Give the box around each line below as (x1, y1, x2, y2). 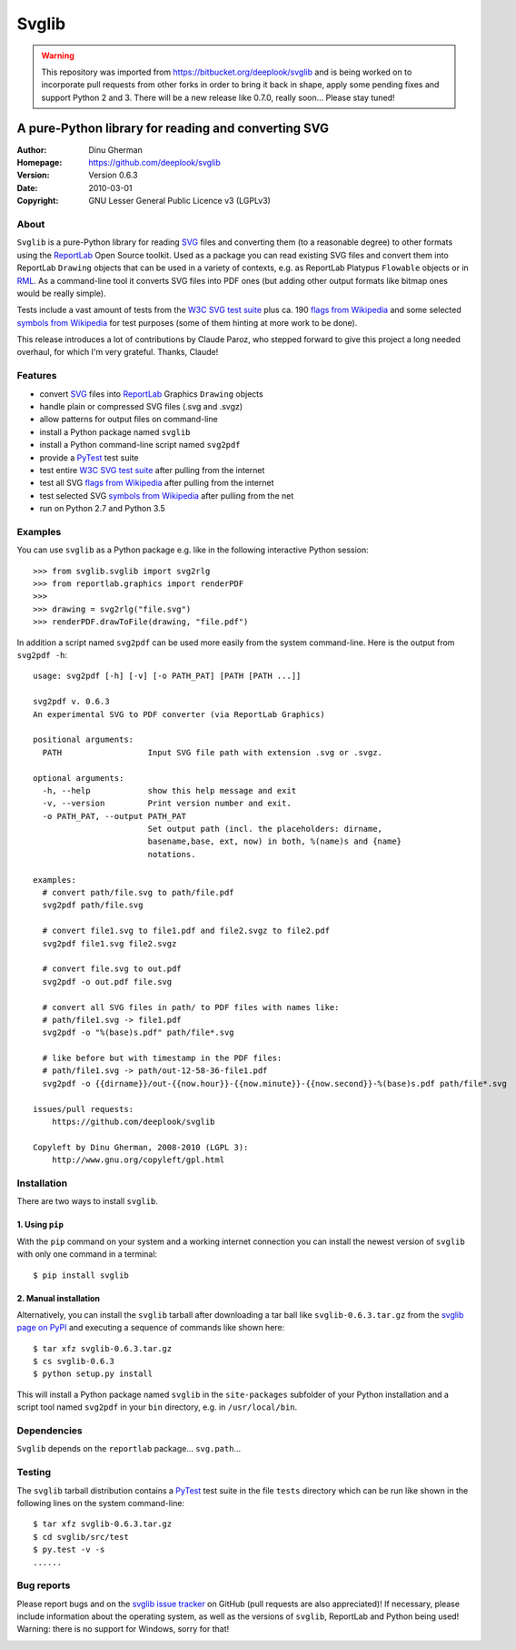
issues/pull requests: (33, 1104, 134, 1114)
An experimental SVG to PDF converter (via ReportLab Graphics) (33, 709, 326, 719)
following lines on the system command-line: (16, 1497, 185, 1508)
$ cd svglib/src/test (33, 1532, 129, 1542)
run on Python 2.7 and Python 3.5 (39, 503, 165, 514)
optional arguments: (33, 773, 124, 783)
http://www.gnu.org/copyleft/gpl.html (51, 1155, 225, 1165)
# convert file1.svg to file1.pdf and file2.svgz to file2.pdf (42, 926, 331, 936)
